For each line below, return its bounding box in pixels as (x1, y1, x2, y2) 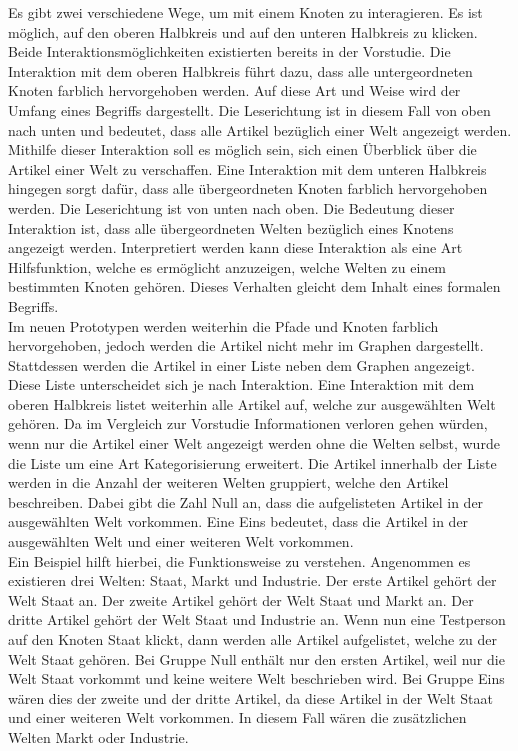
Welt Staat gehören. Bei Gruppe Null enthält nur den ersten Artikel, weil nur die (8, 648, 505, 669)
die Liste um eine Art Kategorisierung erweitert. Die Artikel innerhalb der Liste (8, 452, 497, 473)
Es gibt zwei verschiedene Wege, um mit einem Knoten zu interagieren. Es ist (8, 2, 483, 22)
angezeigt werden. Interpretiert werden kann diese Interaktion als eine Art (8, 237, 463, 258)
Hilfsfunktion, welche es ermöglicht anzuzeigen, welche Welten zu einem (8, 256, 447, 277)
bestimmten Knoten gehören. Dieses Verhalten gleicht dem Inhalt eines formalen (8, 276, 501, 297)
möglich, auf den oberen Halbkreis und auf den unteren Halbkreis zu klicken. (8, 21, 478, 42)
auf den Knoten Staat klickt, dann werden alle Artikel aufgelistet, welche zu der (8, 629, 498, 649)
